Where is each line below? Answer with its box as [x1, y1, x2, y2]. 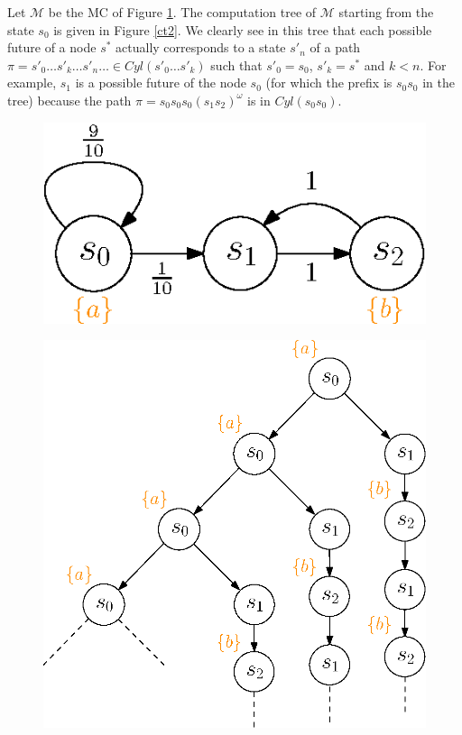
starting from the [338, 3, 434, 21]
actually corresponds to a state [115, 38, 286, 57]
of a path [310, 38, 361, 57]
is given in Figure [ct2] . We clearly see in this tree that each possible [53, 20, 432, 39]
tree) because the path [7, 90, 132, 109]
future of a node [7, 38, 97, 57]
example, [7, 73, 57, 92]
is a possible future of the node [75, 73, 246, 92]
